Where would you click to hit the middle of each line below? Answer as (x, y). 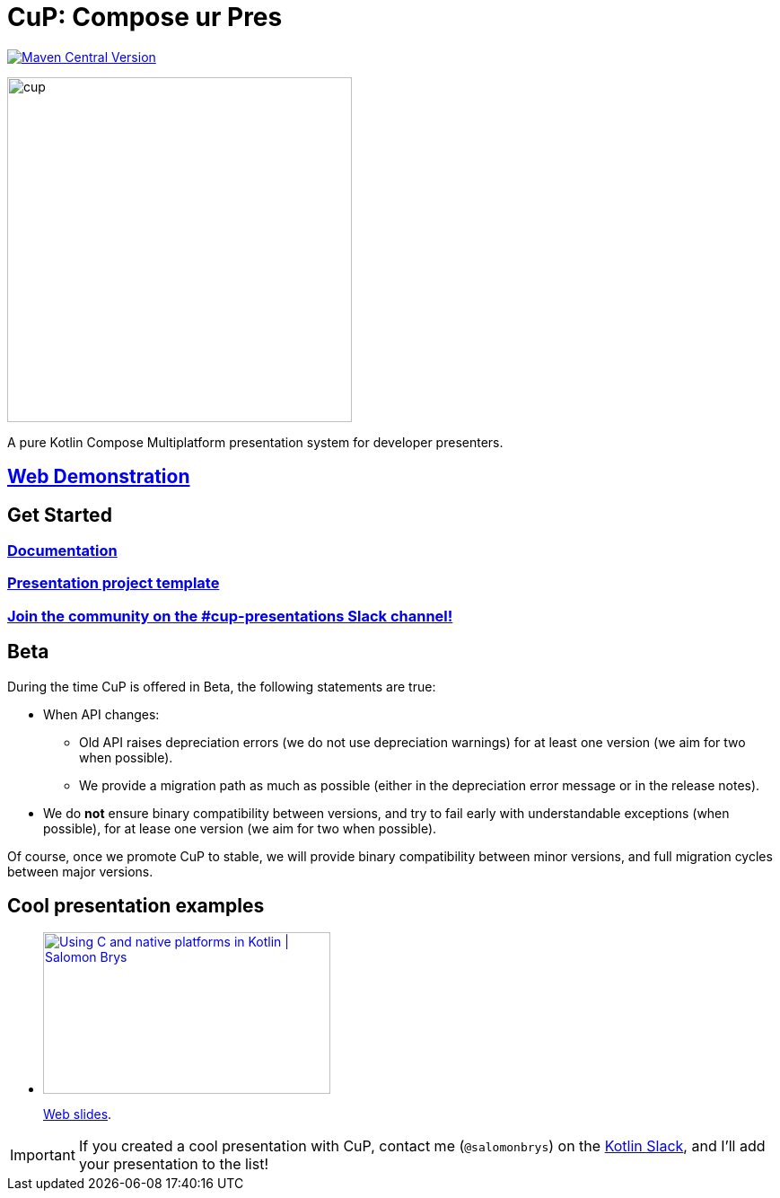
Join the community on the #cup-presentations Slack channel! (230, 616)
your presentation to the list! (174, 1164)
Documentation (62, 551)
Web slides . (78, 1114)
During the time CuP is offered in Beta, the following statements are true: (222, 686)
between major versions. (80, 871)
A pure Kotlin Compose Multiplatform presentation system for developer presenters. (255, 442)
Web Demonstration (99, 477)
